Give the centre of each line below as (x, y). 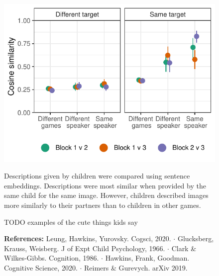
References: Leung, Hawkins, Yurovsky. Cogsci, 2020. (88, 238)
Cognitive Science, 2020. (41, 267)
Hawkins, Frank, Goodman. (147, 258)
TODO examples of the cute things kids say (71, 222)
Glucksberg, (196, 238)
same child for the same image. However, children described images (106, 195)
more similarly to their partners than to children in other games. (103, 205)
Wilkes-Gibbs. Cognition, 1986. (52, 258)
